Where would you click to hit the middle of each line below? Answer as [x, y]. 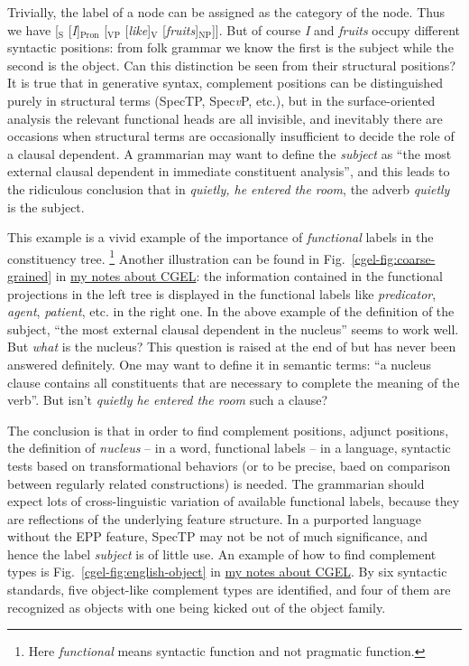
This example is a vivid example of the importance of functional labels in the [221, 237]
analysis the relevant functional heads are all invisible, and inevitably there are [225, 118]
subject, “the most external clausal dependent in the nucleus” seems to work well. [233, 328]
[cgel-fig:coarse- [393, 258]
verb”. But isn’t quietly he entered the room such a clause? [168, 400]
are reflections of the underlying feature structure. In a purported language [215, 518]
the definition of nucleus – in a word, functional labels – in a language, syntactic [229, 448]
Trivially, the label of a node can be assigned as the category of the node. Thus [226, 12]
